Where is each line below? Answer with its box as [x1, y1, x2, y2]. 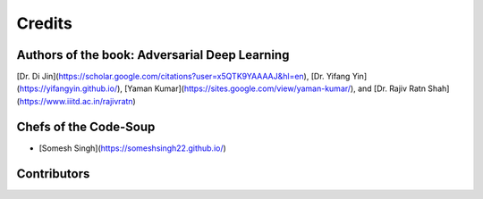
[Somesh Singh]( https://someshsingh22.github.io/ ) [38, 143, 227, 153]
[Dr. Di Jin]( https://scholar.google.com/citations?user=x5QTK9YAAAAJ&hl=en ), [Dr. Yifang [16, 71, 351, 82]
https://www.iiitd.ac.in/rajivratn [19, 95, 133, 106]
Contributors [16, 166, 90, 181]
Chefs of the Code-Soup [16, 119, 156, 134]
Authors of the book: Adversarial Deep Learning [16, 47, 290, 62]
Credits [16, 13, 73, 33]
